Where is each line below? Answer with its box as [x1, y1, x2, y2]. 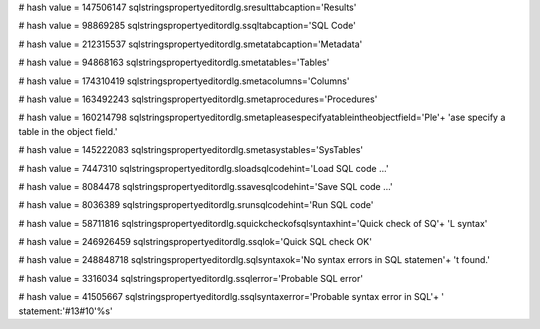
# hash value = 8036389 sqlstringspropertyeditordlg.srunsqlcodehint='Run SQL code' [18, 199, 374, 211]
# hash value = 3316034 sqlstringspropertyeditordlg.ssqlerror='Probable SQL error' [18, 272, 364, 284]
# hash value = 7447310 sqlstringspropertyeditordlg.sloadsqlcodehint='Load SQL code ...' [18, 162, 389, 174]
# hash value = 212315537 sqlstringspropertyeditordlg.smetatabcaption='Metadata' [18, 38, 363, 50]
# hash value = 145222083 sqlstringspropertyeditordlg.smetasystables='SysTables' [18, 144, 364, 156]
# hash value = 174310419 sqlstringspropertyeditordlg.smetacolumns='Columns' [18, 75, 350, 87]
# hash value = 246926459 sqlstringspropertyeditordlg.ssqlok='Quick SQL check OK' [18, 236, 372, 248]
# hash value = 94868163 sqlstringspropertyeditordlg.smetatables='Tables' [18, 56, 330, 69]
